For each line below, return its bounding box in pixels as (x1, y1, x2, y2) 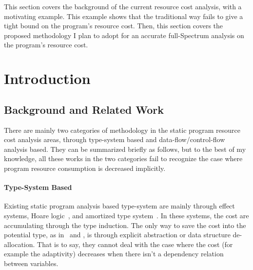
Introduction (4, 68, 91, 88)
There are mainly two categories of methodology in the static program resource (4, 125, 241, 135)
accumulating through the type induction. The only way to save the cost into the (4, 220, 246, 230)
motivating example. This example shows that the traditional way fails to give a (4, 11, 243, 21)
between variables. (4, 258, 58, 268)
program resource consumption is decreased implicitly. (4, 163, 166, 173)
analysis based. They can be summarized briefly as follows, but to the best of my (4, 144, 246, 154)
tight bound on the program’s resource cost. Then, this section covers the (4, 21, 223, 31)
